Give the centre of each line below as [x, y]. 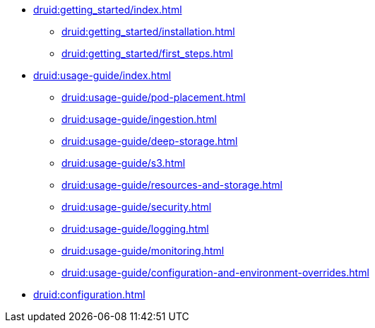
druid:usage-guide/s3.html [124, 163]
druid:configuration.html [89, 294]
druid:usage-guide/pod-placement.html [154, 97]
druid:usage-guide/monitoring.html [143, 251]
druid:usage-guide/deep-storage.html [150, 141]
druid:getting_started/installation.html [148, 31]
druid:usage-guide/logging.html [135, 229]
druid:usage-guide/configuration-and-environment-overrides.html [215, 273]
